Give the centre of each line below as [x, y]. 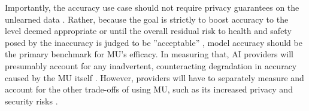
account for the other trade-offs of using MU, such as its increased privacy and [149, 89]
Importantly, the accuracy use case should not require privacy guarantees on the [152, 7]
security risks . [31, 101]
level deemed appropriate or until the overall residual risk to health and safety [148, 31]
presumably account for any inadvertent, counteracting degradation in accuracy [151, 65]
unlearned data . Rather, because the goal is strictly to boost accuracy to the [147, 19]
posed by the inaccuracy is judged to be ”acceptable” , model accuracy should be [154, 42]
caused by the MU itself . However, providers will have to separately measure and [154, 77]
